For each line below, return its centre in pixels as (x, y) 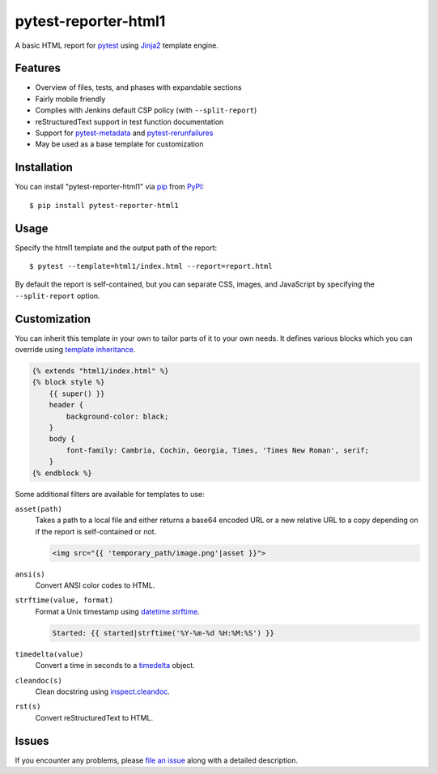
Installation (44, 167)
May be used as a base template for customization (119, 144)
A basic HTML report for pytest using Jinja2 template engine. (117, 45)
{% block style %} (68, 382)
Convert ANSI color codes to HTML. (95, 585)
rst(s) (28, 707)
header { (66, 405)
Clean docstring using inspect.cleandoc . (102, 691)
